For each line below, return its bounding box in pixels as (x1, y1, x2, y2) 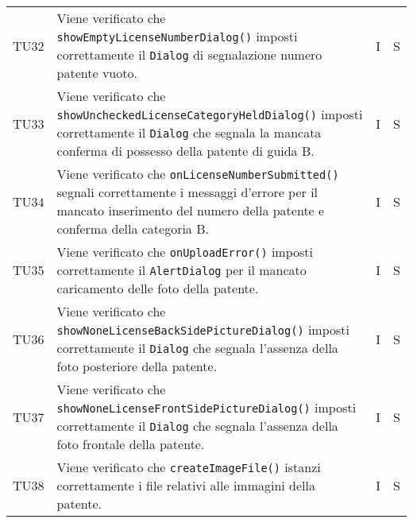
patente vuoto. (56, 64, 137, 82)
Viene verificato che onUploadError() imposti (56, 242, 314, 261)
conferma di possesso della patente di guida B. (56, 141, 315, 160)
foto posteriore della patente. (56, 357, 218, 375)
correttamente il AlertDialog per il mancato (56, 261, 307, 279)
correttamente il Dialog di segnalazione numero (56, 45, 322, 64)
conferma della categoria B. (56, 219, 209, 238)
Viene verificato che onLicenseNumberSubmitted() (56, 165, 339, 183)
